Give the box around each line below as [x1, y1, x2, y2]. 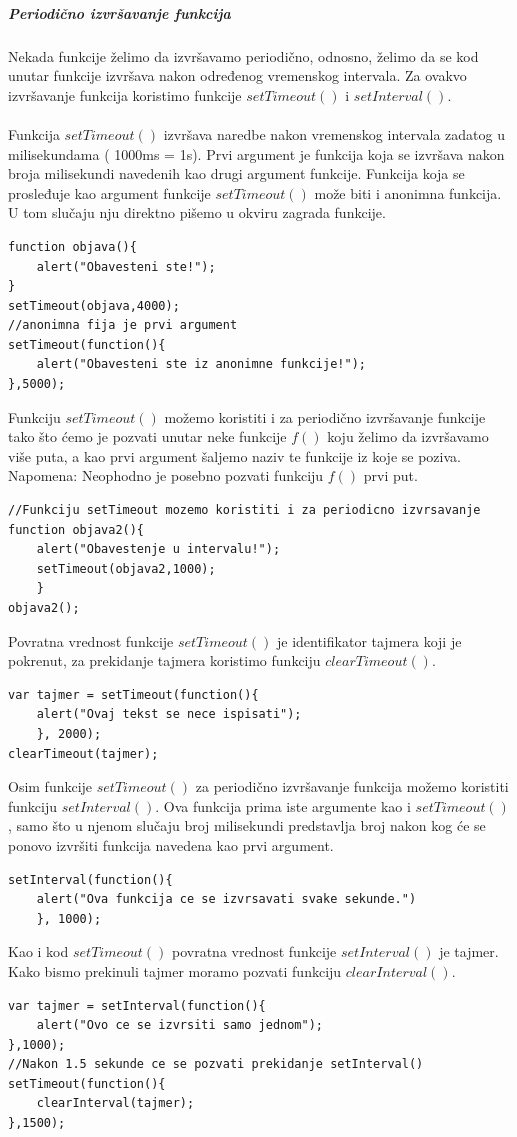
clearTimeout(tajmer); [8, 746, 159, 761]
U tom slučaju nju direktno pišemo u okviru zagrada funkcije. [8, 202, 386, 223]
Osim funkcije [8, 776, 93, 797]
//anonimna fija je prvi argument [8, 318, 238, 333]
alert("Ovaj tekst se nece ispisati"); [36, 707, 302, 722]
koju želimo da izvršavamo [327, 426, 489, 447]
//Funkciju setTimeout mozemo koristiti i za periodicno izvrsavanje [8, 503, 481, 518]
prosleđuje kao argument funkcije [8, 182, 211, 203]
